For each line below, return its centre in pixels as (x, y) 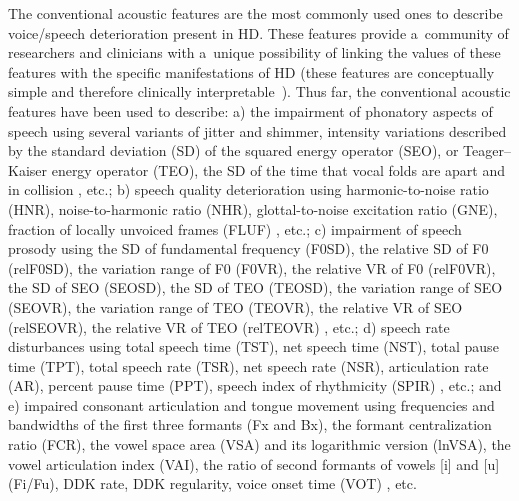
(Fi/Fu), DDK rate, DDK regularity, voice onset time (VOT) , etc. (212, 483)
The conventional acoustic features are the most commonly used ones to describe (255, 13)
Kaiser (28, 169)
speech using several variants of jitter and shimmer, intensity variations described (257, 130)
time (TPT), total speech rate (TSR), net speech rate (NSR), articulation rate (248, 365)
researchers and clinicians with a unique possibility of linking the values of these (254, 52)
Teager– (487, 150)
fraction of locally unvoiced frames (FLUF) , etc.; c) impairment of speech (235, 228)
